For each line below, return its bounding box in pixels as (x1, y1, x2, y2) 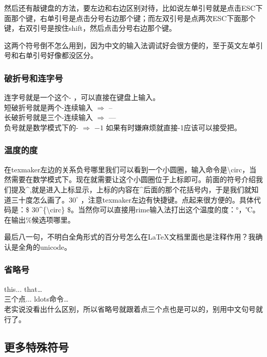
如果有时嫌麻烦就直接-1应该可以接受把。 (106, 122, 241, 132)
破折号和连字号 (4, 71, 63, 84)
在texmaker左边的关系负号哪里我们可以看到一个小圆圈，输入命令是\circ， (4, 164, 250, 174)
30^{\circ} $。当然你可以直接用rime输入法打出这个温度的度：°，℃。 (31, 204, 260, 215)
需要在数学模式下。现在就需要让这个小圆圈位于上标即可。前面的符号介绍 (11, 174, 256, 185)
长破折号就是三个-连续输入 (4, 112, 93, 123)
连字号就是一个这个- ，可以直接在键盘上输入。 (4, 92, 160, 103)
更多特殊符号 (4, 339, 69, 354)
